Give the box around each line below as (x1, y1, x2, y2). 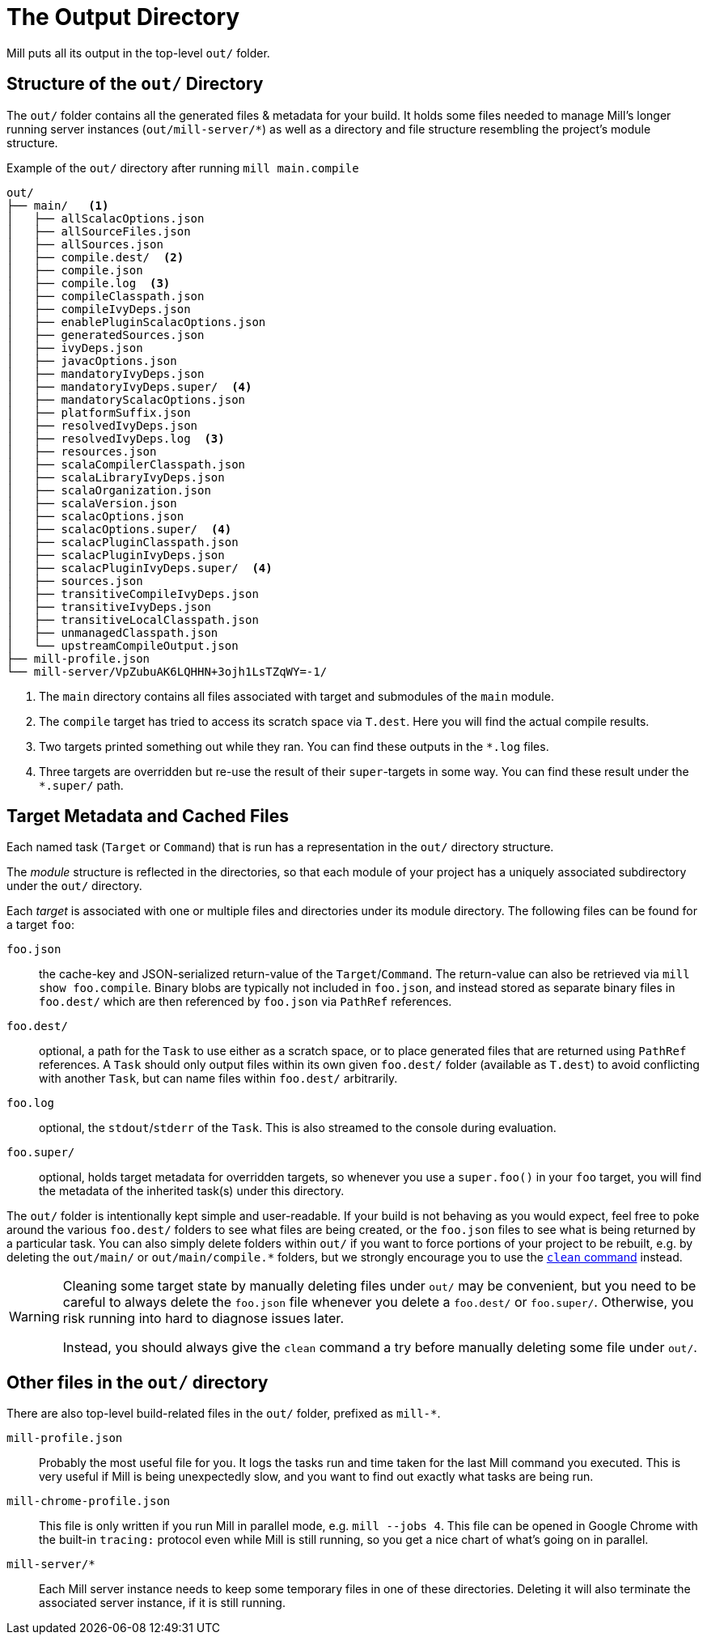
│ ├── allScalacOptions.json (6, 211, 205, 225)
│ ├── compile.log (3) (6, 276, 171, 290)
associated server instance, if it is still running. (39, 1596, 286, 1610)
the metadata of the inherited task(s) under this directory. (39, 1184, 345, 1198)
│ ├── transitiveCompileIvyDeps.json (6, 587, 259, 600)
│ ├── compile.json (6, 263, 143, 277)
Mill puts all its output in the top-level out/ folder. (6, 45, 270, 60)
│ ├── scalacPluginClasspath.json (6, 535, 239, 549)
